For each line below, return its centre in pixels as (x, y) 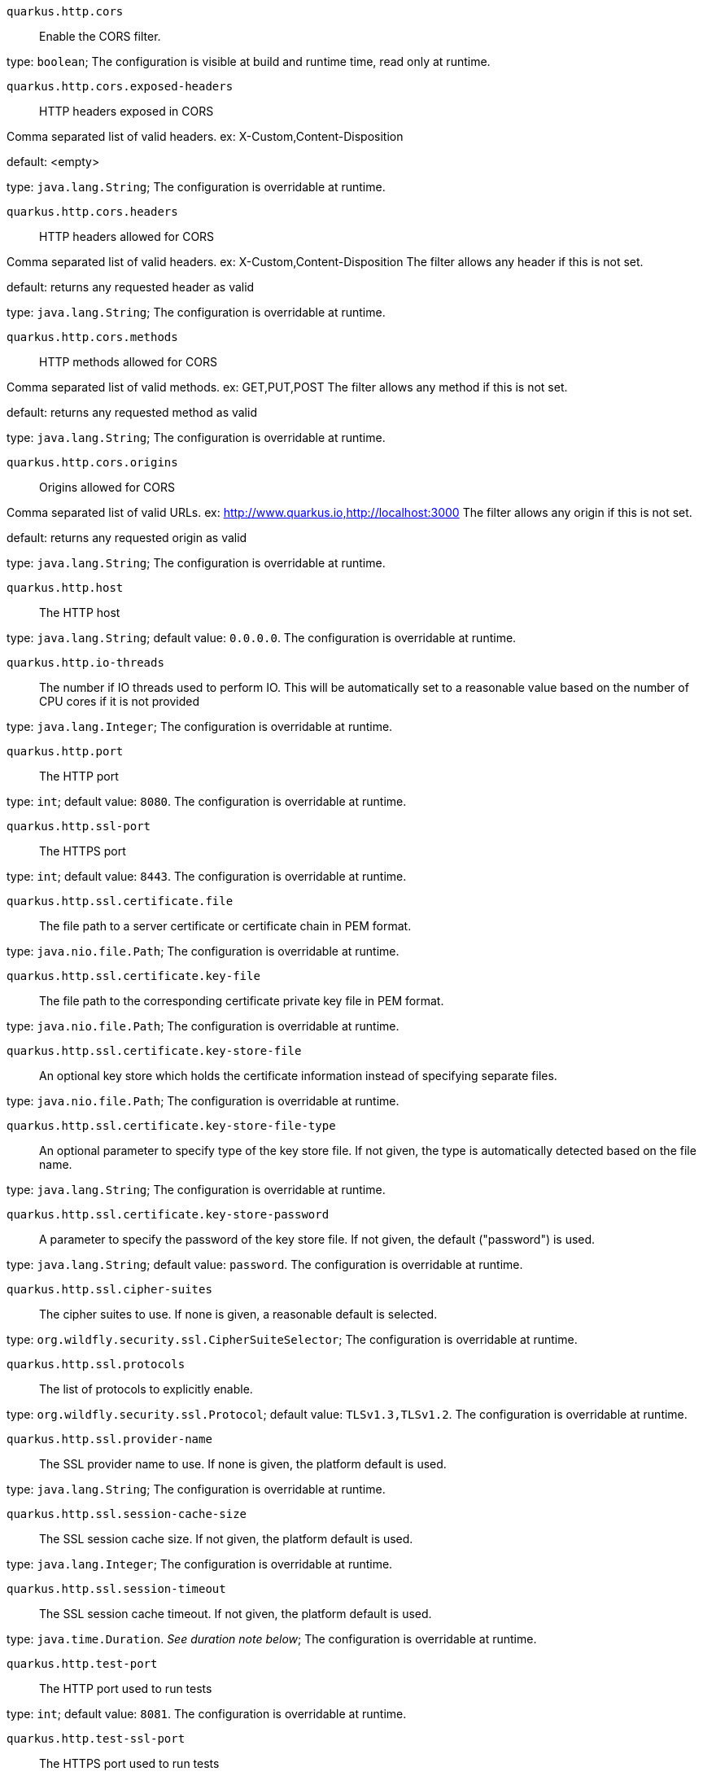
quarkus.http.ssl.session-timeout (116, 1589)
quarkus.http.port (65, 751)
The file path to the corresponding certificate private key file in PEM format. (242, 1001)
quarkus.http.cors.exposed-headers (120, 86)
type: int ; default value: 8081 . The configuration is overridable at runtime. (207, 1714)
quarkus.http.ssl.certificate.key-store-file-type (171, 1126)
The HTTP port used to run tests (126, 1689)
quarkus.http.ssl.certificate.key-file (133, 976)
